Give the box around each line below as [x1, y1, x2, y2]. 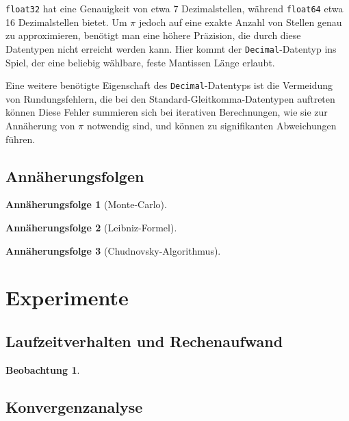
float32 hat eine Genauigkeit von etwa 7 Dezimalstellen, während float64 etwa [5, 1, 344, 15]
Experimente [5, 283, 129, 311]
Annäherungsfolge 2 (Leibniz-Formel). [5, 220, 177, 234]
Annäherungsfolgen [5, 165, 144, 186]
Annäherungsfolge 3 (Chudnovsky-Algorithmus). [5, 243, 221, 257]
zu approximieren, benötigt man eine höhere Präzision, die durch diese [5, 28, 301, 42]
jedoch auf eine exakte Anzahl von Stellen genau [138, 14, 342, 29]
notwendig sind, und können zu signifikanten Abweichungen [86, 118, 337, 132]
